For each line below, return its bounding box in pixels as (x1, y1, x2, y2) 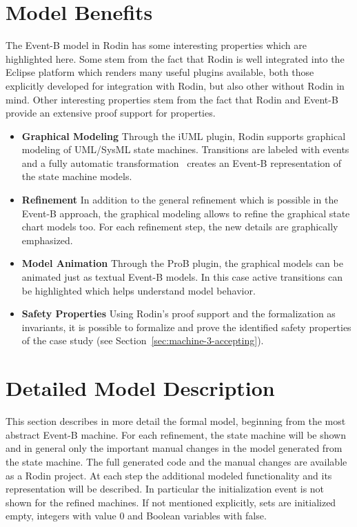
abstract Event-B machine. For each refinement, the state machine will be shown (6, 427, 346, 441)
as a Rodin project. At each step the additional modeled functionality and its (6, 468, 332, 482)
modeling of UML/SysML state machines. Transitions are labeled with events (21, 142, 349, 157)
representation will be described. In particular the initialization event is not (6, 481, 325, 496)
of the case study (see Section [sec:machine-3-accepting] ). (21, 333, 264, 348)
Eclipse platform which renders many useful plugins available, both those (6, 65, 314, 79)
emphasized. (21, 232, 73, 247)
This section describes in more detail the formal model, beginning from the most (6, 414, 346, 428)
